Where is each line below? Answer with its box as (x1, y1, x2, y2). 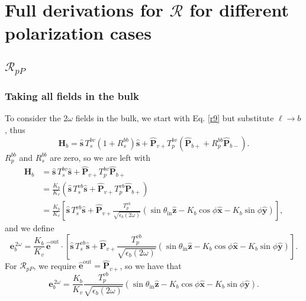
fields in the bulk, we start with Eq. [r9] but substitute (75, 112, 274, 124)
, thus (5, 123, 25, 135)
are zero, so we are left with (50, 151, 150, 163)
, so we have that (120, 259, 182, 271)
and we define (5, 222, 54, 234)
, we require (33, 259, 76, 271)
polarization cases (5, 21, 152, 45)
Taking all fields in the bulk (5, 89, 139, 103)
